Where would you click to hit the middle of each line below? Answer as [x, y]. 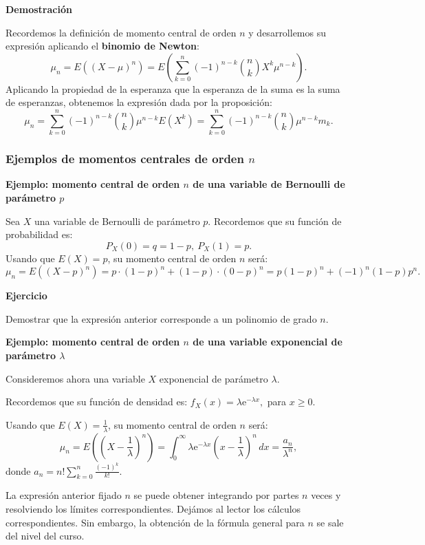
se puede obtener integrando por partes [216, 495]
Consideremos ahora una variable [75, 378]
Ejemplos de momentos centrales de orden [125, 159]
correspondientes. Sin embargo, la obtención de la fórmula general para [155, 522]
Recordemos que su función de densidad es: [97, 402]
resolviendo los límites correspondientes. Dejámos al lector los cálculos [153, 508]
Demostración [39, 9]
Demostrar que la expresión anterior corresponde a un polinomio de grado [161, 318]
